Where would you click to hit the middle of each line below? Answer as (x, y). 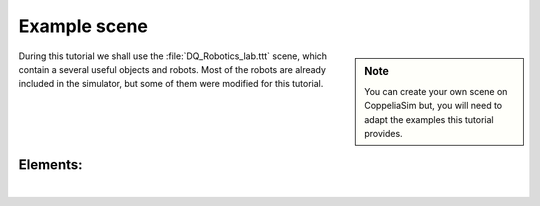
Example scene (83, 26)
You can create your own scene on (436, 91)
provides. (384, 133)
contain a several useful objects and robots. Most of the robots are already (172, 69)
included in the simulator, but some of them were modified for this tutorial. (171, 84)
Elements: (51, 165)
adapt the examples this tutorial (429, 119)
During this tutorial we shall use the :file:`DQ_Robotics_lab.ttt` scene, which (173, 56)
